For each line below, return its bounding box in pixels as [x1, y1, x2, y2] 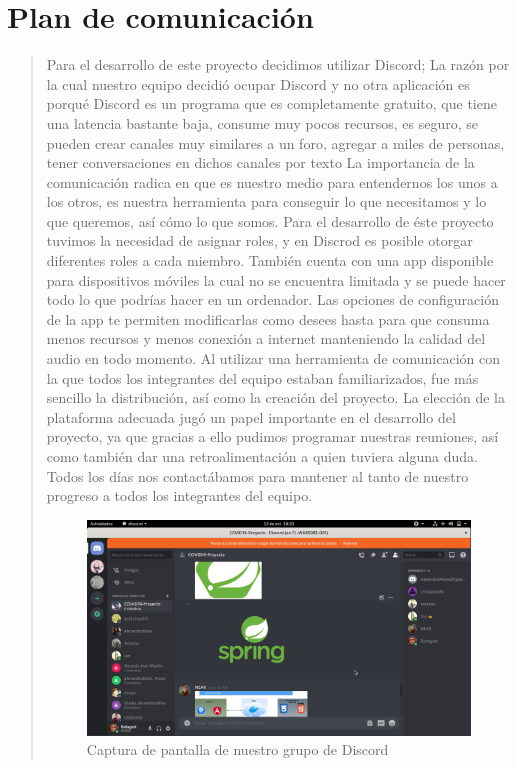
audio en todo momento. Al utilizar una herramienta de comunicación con [46, 348, 500, 369]
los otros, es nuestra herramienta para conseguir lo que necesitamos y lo [46, 191, 487, 212]
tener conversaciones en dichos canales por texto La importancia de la [46, 152, 475, 173]
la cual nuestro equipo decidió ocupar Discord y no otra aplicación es [46, 73, 470, 94]
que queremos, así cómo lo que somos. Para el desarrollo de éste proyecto [46, 210, 494, 231]
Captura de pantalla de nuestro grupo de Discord [86, 739, 389, 760]
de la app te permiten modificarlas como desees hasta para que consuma [46, 308, 490, 329]
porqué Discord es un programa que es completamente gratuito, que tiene [46, 93, 497, 114]
